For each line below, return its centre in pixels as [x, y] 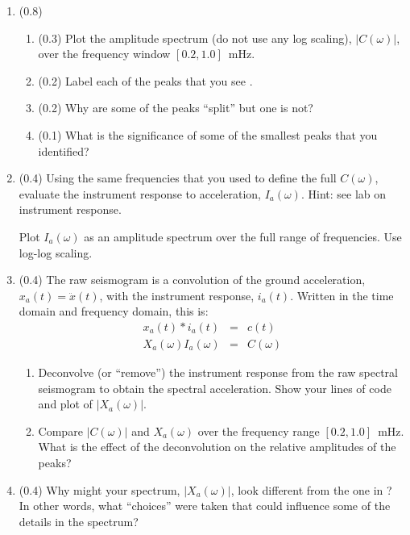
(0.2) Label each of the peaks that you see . [145, 80]
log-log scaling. [56, 252]
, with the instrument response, [177, 295]
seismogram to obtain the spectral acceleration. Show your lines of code [215, 388]
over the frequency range [259, 431]
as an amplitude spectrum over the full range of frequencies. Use [243, 236]
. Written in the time [342, 295]
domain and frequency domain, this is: [114, 311]
